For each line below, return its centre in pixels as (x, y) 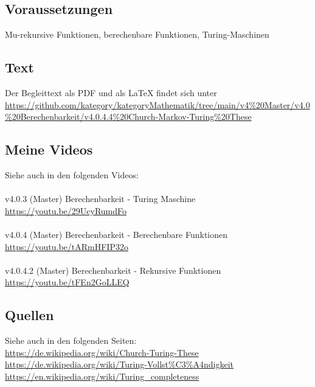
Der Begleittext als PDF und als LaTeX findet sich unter (111, 92)
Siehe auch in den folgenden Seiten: (71, 340)
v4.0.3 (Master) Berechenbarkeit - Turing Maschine (100, 199)
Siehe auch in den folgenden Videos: (72, 174)
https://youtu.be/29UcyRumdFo (66, 210)
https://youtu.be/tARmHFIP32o (67, 246)
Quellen (29, 315)
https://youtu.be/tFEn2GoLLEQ (67, 282)
